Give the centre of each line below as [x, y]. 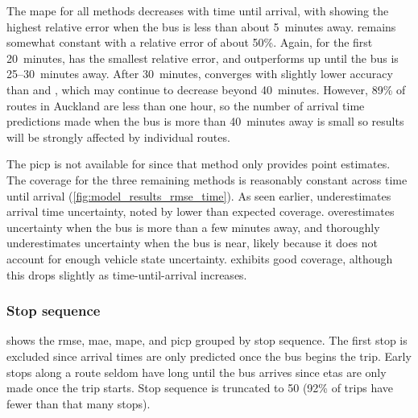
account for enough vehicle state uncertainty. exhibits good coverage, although [200, 258]
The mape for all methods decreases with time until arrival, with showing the [198, 10]
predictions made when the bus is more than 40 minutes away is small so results [205, 121]
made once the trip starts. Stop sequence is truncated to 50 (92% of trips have [200, 388]
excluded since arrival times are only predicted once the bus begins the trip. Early [209, 356]
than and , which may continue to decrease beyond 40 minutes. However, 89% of [206, 89]
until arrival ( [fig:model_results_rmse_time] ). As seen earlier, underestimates [199, 195]
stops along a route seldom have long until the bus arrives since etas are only [197, 372]
